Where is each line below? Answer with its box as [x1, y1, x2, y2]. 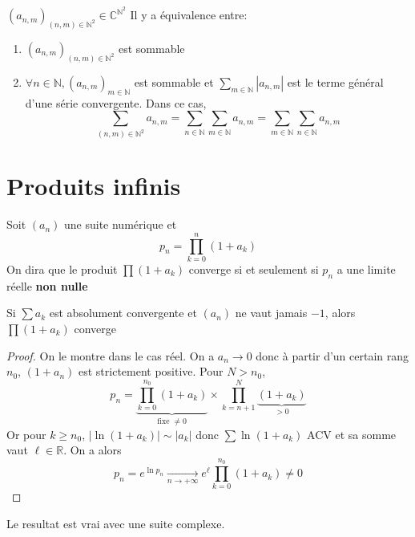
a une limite [336, 260, 396, 277]
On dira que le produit [6, 260, 118, 277]
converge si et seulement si [188, 260, 319, 277]
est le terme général [287, 73, 384, 90]
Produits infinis [6, 169, 181, 202]
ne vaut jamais [235, 304, 308, 321]
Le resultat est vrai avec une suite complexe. [6, 515, 225, 532]
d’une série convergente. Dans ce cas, [25, 94, 207, 111]
